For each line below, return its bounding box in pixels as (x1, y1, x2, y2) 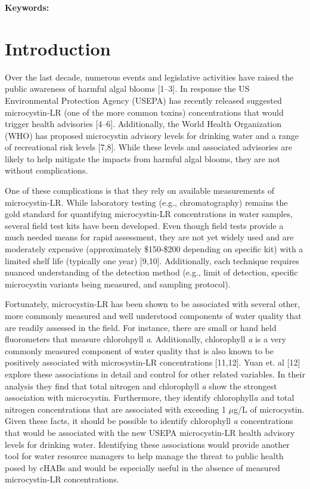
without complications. (5, 164, 88, 177)
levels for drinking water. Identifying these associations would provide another (5, 438, 290, 450)
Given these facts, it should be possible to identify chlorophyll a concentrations (5, 414, 293, 427)
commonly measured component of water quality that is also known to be (5, 344, 274, 357)
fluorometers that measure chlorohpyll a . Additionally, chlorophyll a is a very (5, 333, 286, 345)
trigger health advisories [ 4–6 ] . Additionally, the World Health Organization (5, 117, 282, 130)
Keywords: (5, 1, 49, 13)
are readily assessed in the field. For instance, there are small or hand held (5, 321, 277, 333)
